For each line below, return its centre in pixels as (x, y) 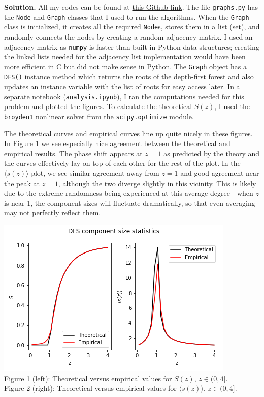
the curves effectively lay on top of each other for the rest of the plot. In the (122, 163)
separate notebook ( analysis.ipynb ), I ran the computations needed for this (124, 96)
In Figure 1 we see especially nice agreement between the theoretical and (117, 143)
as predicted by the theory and (211, 153)
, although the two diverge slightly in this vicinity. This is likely (157, 183)
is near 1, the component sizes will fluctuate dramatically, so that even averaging (130, 203)
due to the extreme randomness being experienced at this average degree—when (129, 193)
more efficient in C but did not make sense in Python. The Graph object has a (126, 66)
